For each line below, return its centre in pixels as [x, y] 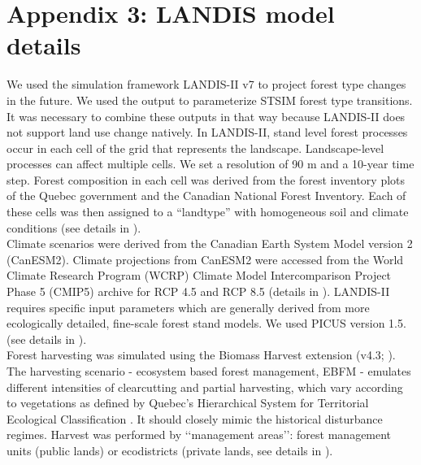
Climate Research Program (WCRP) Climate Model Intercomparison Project [199, 275]
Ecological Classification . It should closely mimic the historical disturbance [195, 418]
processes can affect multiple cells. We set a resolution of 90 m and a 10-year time [210, 164]
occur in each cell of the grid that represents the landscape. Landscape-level [195, 148]
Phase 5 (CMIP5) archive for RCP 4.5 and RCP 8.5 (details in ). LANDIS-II [198, 291]
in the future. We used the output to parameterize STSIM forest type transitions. [210, 100]
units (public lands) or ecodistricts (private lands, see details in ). [170, 450]
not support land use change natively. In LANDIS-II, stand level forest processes [207, 132]
